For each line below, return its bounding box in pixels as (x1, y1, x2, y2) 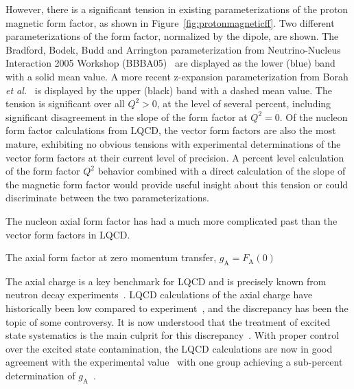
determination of (5, 368, 75, 383)
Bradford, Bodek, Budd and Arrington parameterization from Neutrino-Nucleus (5, 42, 341, 56)
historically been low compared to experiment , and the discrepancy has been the (5, 301, 349, 315)
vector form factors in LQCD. (5, 227, 130, 241)
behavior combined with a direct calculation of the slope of (97, 164, 346, 178)
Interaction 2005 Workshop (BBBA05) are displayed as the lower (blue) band (5, 56, 335, 70)
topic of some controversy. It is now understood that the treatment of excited (5, 314, 331, 329)
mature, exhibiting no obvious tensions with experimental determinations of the (5, 136, 341, 151)
